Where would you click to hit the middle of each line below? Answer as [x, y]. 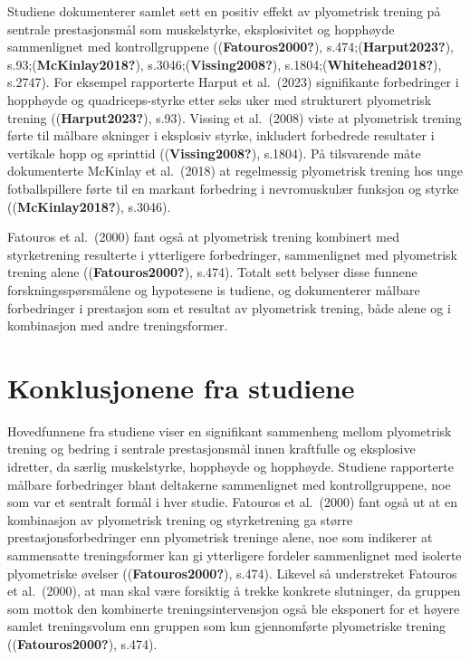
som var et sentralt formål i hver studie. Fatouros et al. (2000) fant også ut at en [232, 502]
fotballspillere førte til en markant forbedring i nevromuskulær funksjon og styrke [233, 188]
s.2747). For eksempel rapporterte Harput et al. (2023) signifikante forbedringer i [233, 82]
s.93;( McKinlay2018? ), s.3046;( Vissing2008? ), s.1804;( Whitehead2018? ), [225, 64]
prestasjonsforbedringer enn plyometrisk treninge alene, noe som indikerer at [220, 537]
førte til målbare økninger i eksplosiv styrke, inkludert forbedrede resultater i [221, 135]
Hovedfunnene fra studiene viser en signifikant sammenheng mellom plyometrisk [230, 430]
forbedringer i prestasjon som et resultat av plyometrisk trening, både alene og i [229, 307]
